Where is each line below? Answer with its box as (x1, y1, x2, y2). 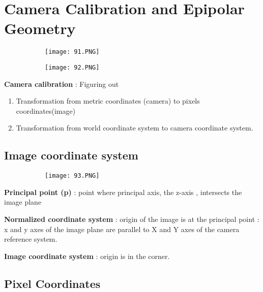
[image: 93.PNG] (45, 172, 100, 180)
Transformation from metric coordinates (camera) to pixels (16, 95, 200, 106)
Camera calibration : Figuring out (4, 78, 119, 89)
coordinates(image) (16, 105, 76, 116)
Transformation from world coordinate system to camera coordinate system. (16, 122, 253, 133)
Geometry (4, 18, 76, 39)
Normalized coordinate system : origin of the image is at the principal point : (4, 214, 259, 224)
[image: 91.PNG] (45, 48, 100, 56)
